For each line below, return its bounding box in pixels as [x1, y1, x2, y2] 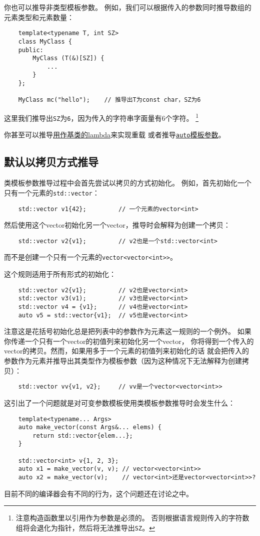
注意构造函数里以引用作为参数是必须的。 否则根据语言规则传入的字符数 [15, 512, 249, 523]
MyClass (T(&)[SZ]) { [32, 55, 104, 62]
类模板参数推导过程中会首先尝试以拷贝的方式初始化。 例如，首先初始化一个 [4, 177, 251, 188]
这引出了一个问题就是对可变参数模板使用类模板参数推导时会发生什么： [4, 397, 235, 408]
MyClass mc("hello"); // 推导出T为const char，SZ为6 [18, 96, 201, 104]
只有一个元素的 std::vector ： [4, 187, 99, 198]
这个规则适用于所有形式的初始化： [4, 269, 116, 279]
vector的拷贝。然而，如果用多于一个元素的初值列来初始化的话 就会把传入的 [4, 345, 249, 356]
